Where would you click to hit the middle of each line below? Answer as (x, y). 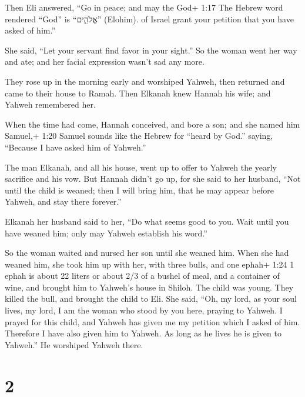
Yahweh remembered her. (50, 104)
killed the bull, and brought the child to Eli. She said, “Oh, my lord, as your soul (151, 298)
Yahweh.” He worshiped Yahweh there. (74, 344)
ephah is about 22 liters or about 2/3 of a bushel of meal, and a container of (142, 276)
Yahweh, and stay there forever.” (63, 201)
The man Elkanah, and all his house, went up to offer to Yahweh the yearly (141, 167)
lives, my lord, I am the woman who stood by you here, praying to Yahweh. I (144, 310)
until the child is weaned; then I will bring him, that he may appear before (139, 190)
